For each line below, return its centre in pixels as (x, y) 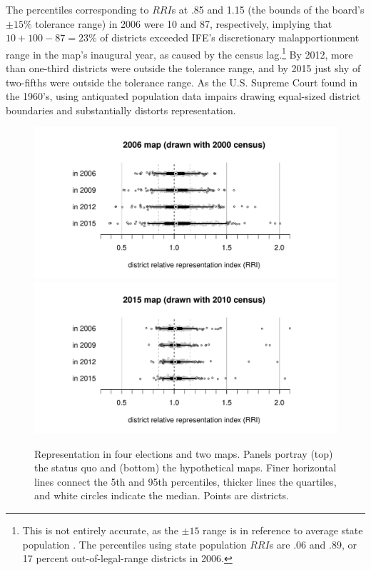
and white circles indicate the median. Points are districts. (162, 495)
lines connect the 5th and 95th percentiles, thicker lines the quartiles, (185, 481)
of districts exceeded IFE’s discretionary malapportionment (230, 37)
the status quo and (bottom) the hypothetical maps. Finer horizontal (185, 467)
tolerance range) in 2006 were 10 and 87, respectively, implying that (184, 23)
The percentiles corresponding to (77, 9)
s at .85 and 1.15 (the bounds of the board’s (268, 9)
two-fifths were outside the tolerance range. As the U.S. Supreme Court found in (182, 82)
